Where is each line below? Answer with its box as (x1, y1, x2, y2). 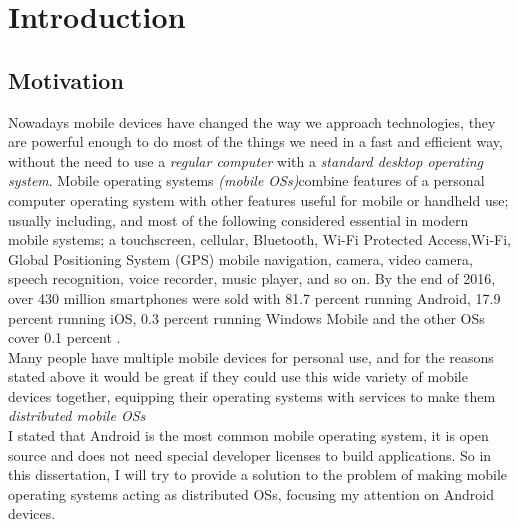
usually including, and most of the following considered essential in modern (8, 209, 469, 230)
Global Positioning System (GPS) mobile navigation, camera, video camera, (8, 248, 473, 269)
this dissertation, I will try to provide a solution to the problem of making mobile (8, 464, 508, 485)
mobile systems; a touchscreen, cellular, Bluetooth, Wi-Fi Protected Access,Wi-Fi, (8, 229, 511, 250)
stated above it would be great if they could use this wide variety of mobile (8, 366, 468, 387)
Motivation (8, 64, 124, 95)
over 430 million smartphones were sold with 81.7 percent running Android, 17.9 (8, 287, 501, 308)
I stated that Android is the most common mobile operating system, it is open (8, 425, 489, 446)
